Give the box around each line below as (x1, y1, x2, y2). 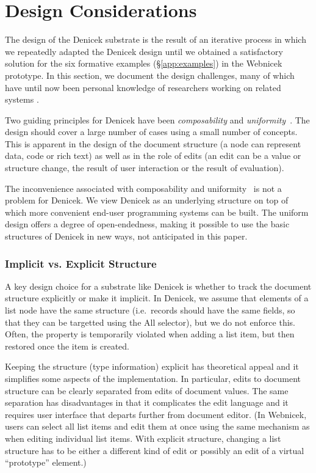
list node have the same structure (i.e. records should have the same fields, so (5, 304, 295, 317)
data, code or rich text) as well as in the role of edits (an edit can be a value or (5, 149, 301, 162)
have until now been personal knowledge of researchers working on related (5, 81, 281, 94)
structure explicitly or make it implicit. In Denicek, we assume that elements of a (5, 291, 309, 304)
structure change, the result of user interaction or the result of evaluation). (5, 161, 284, 174)
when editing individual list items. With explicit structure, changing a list (5, 431, 281, 444)
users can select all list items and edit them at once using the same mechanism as (5, 420, 310, 433)
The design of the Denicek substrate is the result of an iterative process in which (5, 33, 306, 46)
